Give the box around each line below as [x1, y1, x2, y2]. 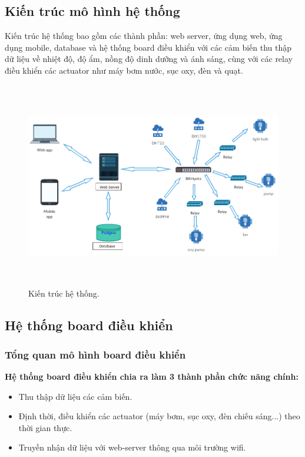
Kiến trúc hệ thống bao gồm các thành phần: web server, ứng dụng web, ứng [5, 29, 283, 42]
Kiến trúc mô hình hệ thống [5, 2, 180, 20]
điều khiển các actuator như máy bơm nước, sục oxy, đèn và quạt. [5, 64, 243, 76]
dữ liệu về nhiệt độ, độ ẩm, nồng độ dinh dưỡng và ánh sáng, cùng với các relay [5, 52, 293, 65]
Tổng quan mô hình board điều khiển [5, 347, 186, 361]
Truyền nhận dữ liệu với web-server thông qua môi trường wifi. [18, 441, 246, 453]
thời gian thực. [18, 421, 72, 433]
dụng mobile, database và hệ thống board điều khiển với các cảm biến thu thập [5, 41, 292, 53]
